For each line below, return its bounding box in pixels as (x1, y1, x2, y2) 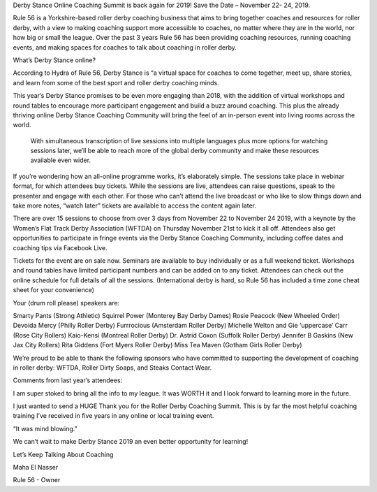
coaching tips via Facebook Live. (13, 243, 108, 252)
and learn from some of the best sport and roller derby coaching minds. (13, 78, 219, 87)
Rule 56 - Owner (13, 476, 61, 484)
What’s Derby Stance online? (13, 56, 96, 64)
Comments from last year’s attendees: (13, 376, 123, 384)
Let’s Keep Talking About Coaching (13, 450, 114, 458)
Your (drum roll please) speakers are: (13, 298, 120, 307)
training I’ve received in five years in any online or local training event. (13, 412, 214, 420)
